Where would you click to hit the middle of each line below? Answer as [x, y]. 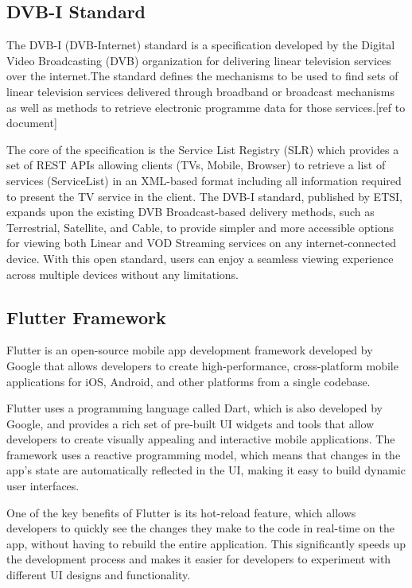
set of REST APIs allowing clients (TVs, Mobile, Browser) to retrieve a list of [196, 165]
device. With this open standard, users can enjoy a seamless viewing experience [200, 258]
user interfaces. [43, 486]
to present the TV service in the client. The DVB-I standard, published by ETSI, [204, 196]
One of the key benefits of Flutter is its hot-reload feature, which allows [181, 512]
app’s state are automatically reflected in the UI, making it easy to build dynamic [206, 470]
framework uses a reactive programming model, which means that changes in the [204, 454]
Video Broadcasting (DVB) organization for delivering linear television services [199, 60]
